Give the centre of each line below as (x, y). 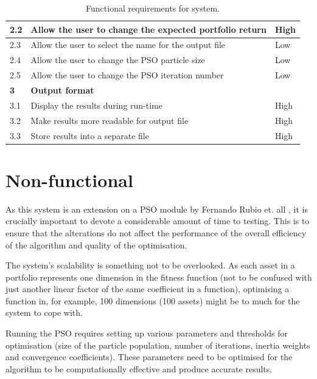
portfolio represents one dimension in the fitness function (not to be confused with (159, 277)
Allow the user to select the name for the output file (128, 45)
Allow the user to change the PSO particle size (118, 60)
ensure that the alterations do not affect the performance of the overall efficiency (156, 232)
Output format (62, 90)
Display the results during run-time (96, 105)
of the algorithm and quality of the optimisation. (96, 244)
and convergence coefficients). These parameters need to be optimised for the (149, 357)
